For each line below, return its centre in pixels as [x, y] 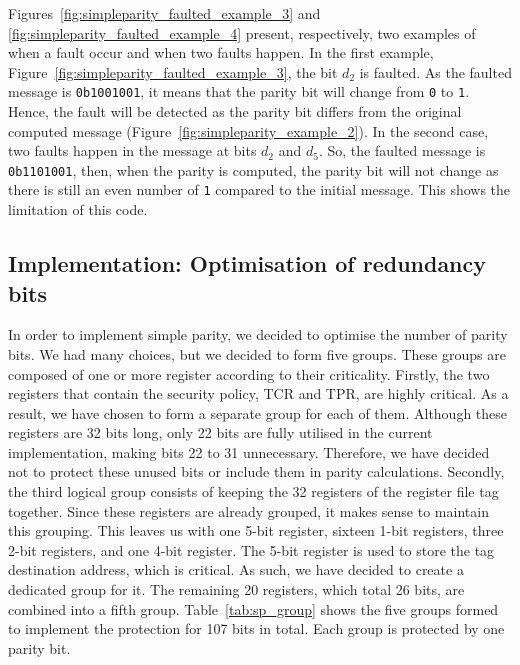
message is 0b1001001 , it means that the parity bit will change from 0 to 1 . [239, 91]
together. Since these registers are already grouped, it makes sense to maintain [248, 510]
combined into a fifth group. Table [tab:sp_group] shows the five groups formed [253, 608]
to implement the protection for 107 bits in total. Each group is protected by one [256, 628]
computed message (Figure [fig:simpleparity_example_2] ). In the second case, [248, 130]
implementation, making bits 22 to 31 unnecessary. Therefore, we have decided [249, 451]
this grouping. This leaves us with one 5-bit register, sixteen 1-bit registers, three [256, 530]
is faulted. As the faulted [435, 71]
